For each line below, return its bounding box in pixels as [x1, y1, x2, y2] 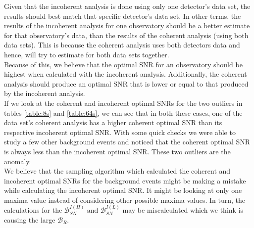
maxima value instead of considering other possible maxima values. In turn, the [4, 194, 246, 205]
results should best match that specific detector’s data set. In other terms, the [4, 10, 241, 21]
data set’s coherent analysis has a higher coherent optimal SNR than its [4, 117, 222, 128]
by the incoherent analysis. [4, 88, 85, 98]
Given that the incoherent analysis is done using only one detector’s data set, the [4, 1, 251, 11]
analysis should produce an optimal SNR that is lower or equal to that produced [4, 78, 249, 89]
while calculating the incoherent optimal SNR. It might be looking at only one [4, 185, 242, 195]
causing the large [4, 214, 55, 225]
